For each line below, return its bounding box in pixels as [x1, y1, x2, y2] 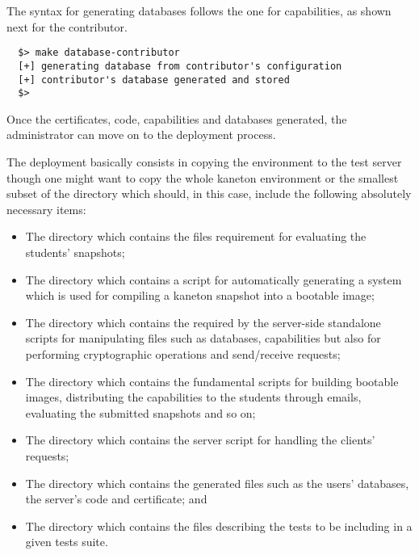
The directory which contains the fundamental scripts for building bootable [25, 372, 399, 389]
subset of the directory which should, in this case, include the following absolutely [6, 185, 412, 202]
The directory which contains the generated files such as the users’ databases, [25, 474, 409, 491]
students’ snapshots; [25, 243, 125, 260]
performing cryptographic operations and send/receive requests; [25, 345, 341, 362]
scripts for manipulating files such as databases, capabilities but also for [25, 330, 381, 347]
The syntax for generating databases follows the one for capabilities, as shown [6, 2, 392, 19]
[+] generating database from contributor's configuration [18, 60, 342, 72]
